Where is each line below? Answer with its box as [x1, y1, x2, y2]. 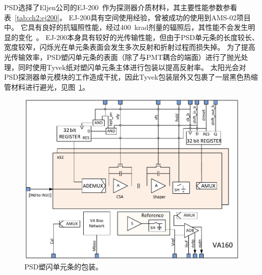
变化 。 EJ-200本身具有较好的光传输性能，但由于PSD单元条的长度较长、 [18, 31, 259, 42]
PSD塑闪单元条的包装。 [24, 261, 103, 271]
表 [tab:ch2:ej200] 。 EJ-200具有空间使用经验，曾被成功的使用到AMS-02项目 [4, 12, 251, 22]
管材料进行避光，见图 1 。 [4, 81, 89, 92]
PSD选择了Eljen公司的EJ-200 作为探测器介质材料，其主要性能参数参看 [4, 2, 238, 12]
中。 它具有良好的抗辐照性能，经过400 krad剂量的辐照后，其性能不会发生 [4, 22, 248, 32]
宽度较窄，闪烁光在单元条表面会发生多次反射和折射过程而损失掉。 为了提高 [4, 42, 255, 52]
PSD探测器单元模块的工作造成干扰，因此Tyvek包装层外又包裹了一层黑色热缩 [4, 72, 258, 82]
